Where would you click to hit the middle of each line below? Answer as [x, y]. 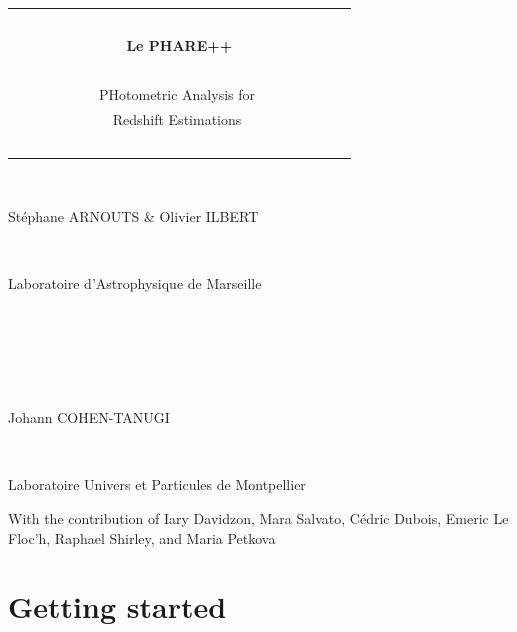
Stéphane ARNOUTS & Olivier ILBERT [133, 215]
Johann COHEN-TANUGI [89, 417]
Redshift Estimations [177, 119]
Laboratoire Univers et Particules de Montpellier [157, 484]
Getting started [117, 606]
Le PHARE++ [179, 44]
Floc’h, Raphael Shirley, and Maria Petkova [142, 537]
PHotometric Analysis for [176, 94]
